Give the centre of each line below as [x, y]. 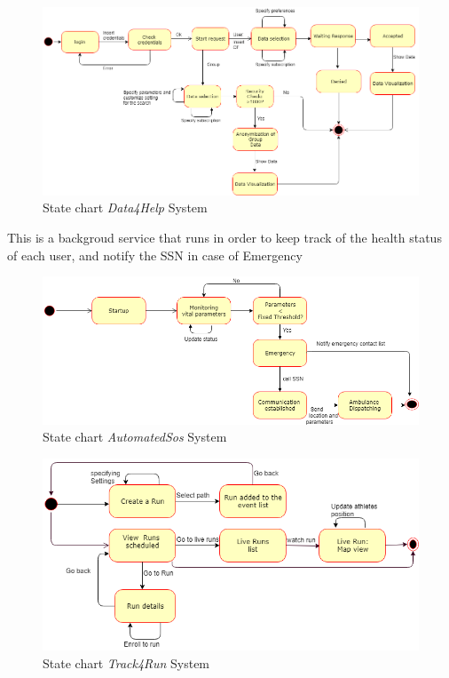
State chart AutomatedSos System [135, 437]
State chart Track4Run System [126, 662]
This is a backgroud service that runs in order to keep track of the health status [224, 237]
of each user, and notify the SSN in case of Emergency [155, 255]
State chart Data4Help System [125, 207]
